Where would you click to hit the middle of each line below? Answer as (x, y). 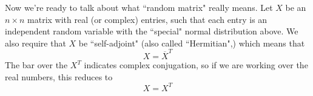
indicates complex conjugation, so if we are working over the (196, 65)
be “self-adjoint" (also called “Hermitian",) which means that (192, 43)
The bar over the (36, 65)
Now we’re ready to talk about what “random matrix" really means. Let (139, 7)
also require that (35, 43)
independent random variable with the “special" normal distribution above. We (152, 31)
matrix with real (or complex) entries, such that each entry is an (147, 19)
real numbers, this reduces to (59, 76)
